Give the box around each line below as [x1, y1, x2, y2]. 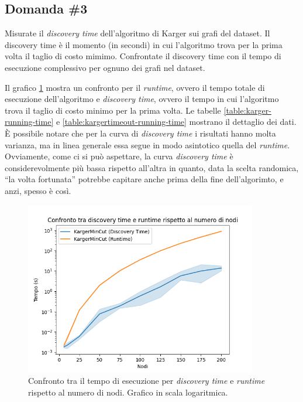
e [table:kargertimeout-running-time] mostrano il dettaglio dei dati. [56, 115, 297, 128]
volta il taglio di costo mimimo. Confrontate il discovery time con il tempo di [5, 50, 281, 62]
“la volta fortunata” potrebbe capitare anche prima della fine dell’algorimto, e [5, 173, 284, 185]
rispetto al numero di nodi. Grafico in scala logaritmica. [28, 386, 228, 398]
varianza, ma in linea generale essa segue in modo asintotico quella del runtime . [5, 138, 290, 151]
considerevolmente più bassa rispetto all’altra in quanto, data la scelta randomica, [5, 161, 299, 173]
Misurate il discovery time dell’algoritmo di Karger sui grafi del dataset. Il [5, 27, 270, 39]
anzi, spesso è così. [5, 184, 71, 196]
